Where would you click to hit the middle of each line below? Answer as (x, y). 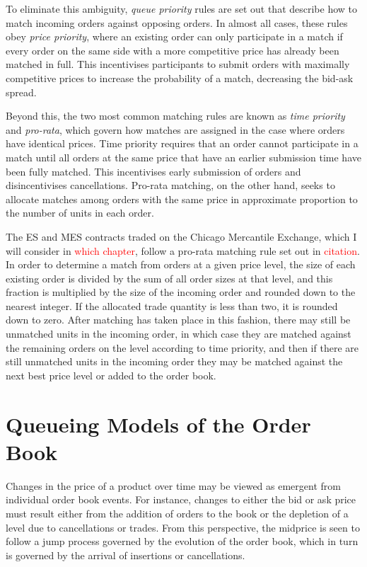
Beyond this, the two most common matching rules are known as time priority (175, 116)
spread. (21, 92)
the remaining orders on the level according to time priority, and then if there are (182, 347)
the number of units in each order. (80, 213)
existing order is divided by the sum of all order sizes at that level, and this (169, 278)
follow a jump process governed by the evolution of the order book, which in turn (182, 541)
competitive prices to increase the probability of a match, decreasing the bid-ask (180, 78)
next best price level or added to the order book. (111, 375)
